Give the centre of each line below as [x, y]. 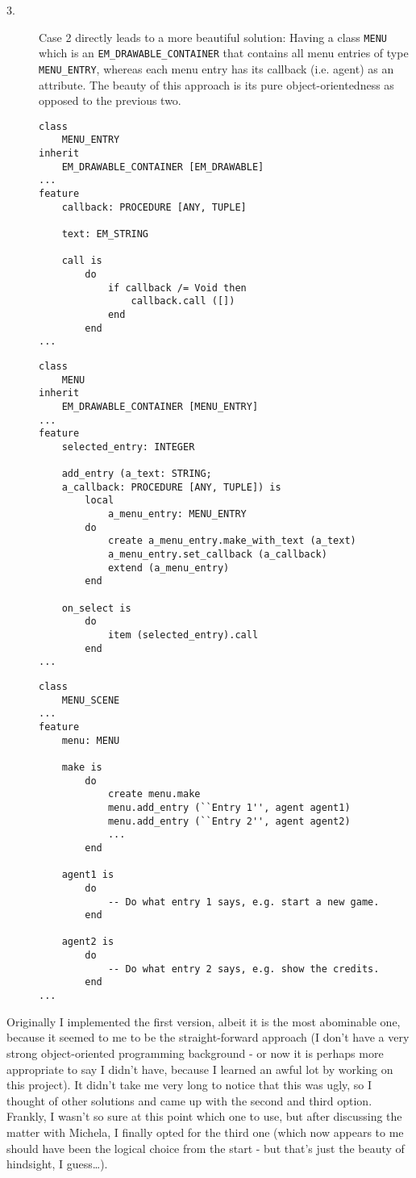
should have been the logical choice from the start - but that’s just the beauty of [206, 1148]
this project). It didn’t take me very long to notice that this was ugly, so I [189, 1085]
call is [82, 261]
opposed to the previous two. [110, 100]
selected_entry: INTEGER [128, 447]
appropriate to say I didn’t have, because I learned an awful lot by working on [200, 1069]
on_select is [96, 608]
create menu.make [154, 794]
